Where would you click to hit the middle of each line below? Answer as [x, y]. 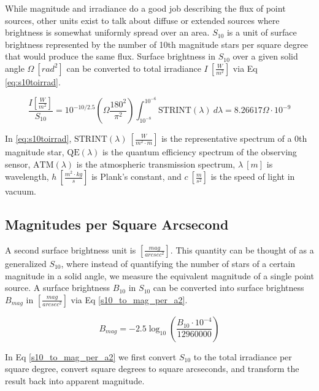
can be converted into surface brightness [229, 288]
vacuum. [21, 191]
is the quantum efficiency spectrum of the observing [199, 152]
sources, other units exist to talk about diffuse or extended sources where [142, 20]
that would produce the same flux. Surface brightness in [110, 56]
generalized [26, 263]
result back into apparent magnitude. [75, 380]
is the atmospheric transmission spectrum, [156, 164]
